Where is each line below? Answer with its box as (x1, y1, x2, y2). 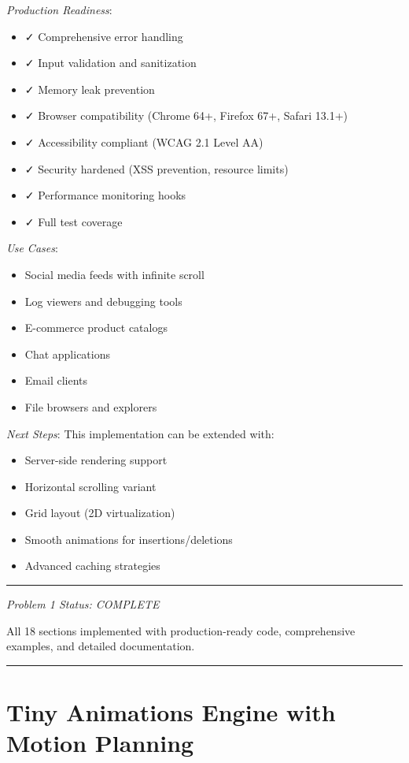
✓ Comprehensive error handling (24, 28, 183, 44)
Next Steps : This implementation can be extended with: (6, 425, 275, 441)
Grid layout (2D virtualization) (24, 504, 175, 521)
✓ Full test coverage (24, 213, 123, 229)
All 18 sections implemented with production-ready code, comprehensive (6, 622, 356, 638)
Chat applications (24, 345, 111, 362)
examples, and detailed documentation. (6, 638, 195, 654)
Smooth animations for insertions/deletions (24, 530, 233, 547)
